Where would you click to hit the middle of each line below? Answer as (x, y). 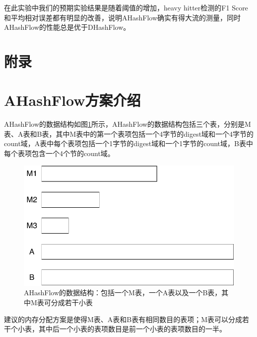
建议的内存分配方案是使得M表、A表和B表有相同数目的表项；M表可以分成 (123, 319)
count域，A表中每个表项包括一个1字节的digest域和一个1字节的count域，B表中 (128, 143)
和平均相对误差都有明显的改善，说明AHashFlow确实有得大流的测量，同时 (123, 17)
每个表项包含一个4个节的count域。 (59, 153)
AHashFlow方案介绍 (72, 100)
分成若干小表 (72, 302)
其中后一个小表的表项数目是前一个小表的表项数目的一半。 (132, 329)
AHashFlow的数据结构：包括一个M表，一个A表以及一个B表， (123, 293)
